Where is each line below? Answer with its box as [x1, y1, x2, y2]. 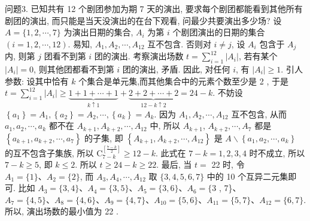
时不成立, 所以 [249, 146, 305, 159]
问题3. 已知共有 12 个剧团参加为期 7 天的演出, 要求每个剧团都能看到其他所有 [5, 2, 303, 14]
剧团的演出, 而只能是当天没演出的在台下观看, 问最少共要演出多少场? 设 [5, 14, 282, 26]
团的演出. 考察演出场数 [94, 50, 184, 62]
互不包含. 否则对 [147, 37, 211, 50]
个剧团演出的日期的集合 [172, 26, 265, 38]
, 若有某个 [238, 50, 278, 62]
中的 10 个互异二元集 [206, 169, 288, 182]
